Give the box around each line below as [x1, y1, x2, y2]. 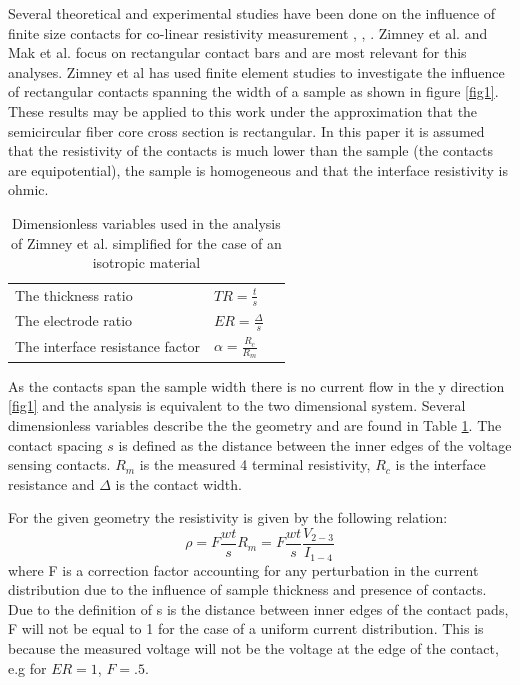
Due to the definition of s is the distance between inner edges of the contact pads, [8, 598, 509, 619]
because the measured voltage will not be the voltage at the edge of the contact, [8, 637, 499, 658]
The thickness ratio [15, 285, 133, 306]
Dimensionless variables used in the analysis [12, 212, 281, 233]
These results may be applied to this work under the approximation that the [8, 100, 478, 121]
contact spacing [8, 434, 103, 455]
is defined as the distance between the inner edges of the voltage [118, 434, 512, 455]
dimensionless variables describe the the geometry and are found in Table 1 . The [8, 415, 502, 436]
